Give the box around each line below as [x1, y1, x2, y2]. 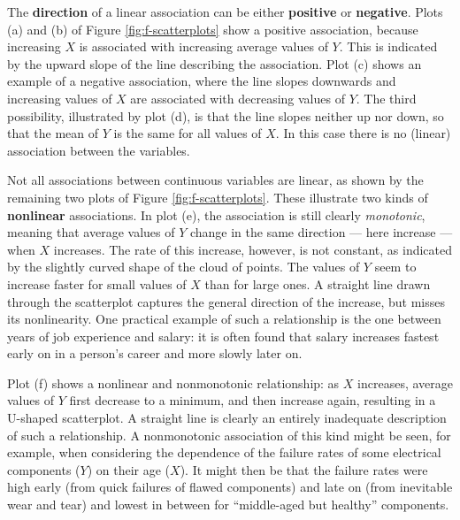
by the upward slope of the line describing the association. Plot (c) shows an [7, 54, 422, 73]
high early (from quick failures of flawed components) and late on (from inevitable [7, 478, 453, 496]
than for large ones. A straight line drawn [204, 274, 431, 293]
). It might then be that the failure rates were [180, 460, 428, 478]
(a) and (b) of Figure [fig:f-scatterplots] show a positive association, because [7, 19, 418, 38]
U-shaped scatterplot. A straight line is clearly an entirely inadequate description [7, 409, 447, 427]
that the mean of [7, 124, 99, 142]
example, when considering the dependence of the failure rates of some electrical [7, 443, 441, 462]
